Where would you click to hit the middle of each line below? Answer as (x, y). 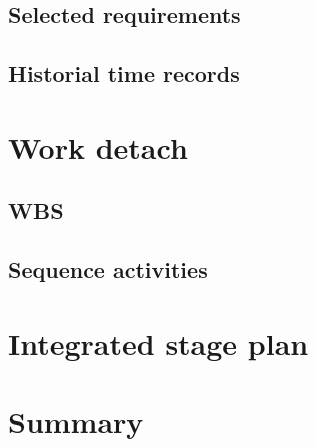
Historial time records (124, 73)
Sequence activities (108, 269)
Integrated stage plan (158, 342)
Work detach (98, 146)
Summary (76, 421)
